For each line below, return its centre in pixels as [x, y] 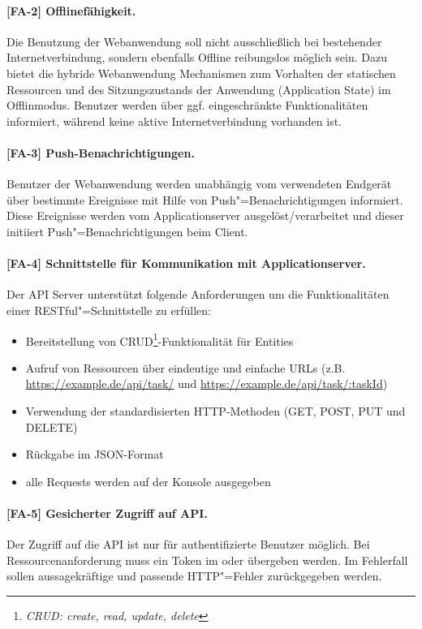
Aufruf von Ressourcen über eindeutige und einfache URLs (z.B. [185, 367]
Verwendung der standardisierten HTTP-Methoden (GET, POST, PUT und [215, 410]
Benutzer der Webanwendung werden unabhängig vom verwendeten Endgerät [199, 184]
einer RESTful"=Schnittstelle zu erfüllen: [109, 310]
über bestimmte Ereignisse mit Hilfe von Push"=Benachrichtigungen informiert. [205, 199]
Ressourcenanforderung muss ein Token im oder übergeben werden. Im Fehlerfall [207, 560]
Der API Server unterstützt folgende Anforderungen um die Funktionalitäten [198, 294]
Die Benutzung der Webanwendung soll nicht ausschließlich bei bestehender [194, 41]
